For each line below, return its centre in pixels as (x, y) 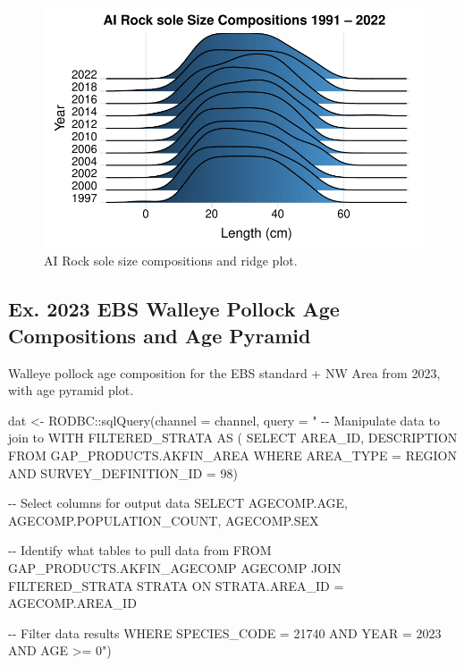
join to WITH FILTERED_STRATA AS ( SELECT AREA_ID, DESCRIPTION (233, 438)
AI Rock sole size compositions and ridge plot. (171, 261)
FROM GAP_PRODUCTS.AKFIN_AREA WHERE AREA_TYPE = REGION (232, 455)
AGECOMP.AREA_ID (72, 603)
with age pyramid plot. (71, 390)
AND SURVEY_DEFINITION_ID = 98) (123, 472)
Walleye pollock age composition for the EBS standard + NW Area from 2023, (224, 372)
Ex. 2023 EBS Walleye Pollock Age (174, 309)
